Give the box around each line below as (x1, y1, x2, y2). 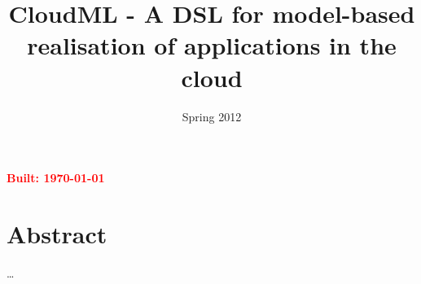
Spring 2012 (182, 107, 242, 125)
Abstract (7, 216, 107, 250)
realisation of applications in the (27, 28, 397, 62)
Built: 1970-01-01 (7, 169, 105, 186)
